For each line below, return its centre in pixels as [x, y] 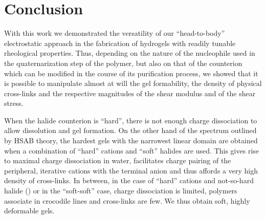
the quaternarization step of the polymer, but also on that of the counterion [123, 63]
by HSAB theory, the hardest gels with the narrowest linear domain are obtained [131, 140]
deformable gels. [29, 211]
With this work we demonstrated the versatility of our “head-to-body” [115, 33]
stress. [14, 103]
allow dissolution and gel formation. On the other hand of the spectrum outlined [130, 130]
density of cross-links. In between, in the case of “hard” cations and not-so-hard [129, 180]
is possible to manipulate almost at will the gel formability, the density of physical [133, 83]
